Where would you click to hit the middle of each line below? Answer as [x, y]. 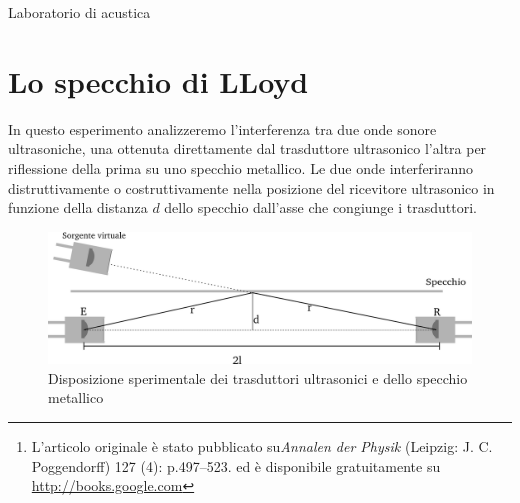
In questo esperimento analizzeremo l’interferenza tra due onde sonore [222, 128]
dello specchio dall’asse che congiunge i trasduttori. [320, 207]
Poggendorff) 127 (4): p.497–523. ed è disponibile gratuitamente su [236, 465]
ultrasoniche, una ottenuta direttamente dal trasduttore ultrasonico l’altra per [247, 148]
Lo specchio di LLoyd [158, 80]
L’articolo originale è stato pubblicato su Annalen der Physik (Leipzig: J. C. [262, 445]
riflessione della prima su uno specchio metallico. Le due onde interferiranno [241, 167]
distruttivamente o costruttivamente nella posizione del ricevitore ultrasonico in [251, 187]
